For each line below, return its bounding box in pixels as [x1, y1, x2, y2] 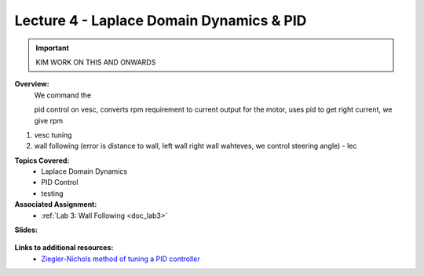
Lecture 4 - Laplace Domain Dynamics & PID [14, 12, 307, 29]
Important [35, 43, 70, 53]
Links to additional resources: [14, 243, 114, 252]
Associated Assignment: [14, 200, 97, 209]
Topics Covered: [14, 156, 70, 165]
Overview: [14, 79, 50, 89]
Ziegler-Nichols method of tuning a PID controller [41, 254, 200, 263]
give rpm [34, 116, 63, 125]
